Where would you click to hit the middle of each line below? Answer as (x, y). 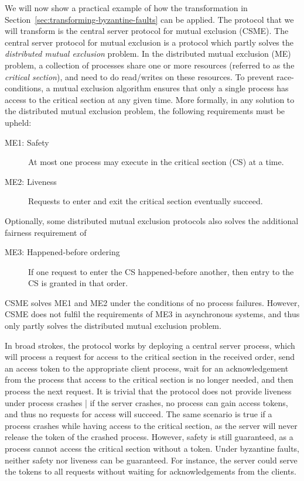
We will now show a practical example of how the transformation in (126, 8)
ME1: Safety (27, 142)
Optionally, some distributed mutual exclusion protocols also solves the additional (152, 220)
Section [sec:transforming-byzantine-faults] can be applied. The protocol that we (149, 19)
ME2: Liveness (31, 181)
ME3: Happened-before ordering (62, 252)
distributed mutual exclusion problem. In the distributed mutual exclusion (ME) (148, 54)
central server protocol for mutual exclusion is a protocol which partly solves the (149, 42)
